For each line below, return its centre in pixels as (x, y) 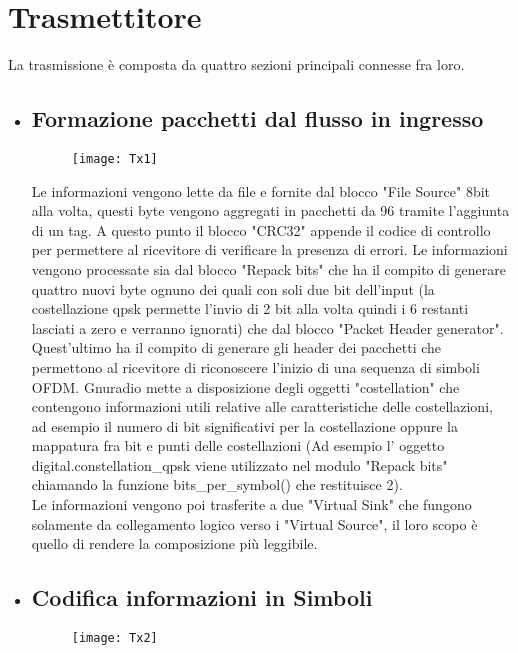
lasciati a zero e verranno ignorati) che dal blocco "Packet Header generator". (267, 327)
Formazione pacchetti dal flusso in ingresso (257, 118)
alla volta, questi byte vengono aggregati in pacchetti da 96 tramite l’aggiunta (270, 210)
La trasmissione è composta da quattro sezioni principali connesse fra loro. (236, 64)
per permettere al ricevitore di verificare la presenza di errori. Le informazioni (269, 249)
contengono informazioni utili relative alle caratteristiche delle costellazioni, (262, 406)
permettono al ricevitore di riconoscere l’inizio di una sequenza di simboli (255, 366)
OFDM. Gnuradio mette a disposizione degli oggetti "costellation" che (245, 386)
